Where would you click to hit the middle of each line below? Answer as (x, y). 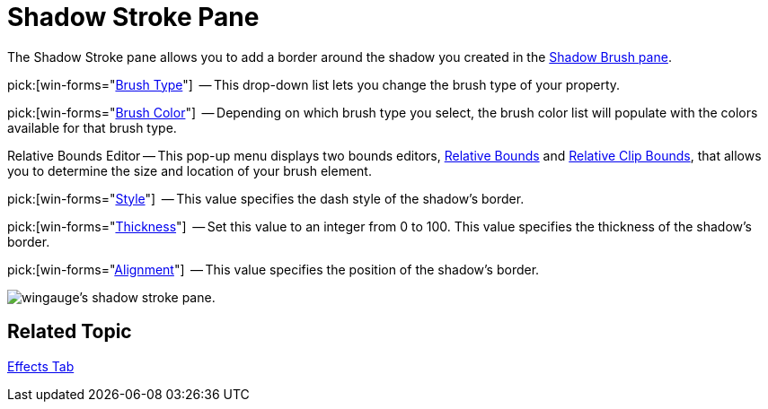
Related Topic (70, 332)
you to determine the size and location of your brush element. (190, 170)
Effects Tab (41, 366)
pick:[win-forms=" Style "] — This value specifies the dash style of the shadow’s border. (266, 198)
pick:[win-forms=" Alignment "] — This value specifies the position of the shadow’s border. (274, 269)
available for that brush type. (92, 127)
